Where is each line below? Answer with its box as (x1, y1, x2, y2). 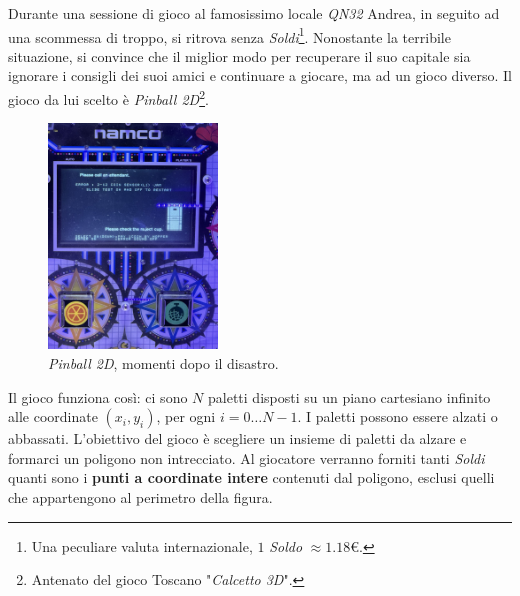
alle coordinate (8, 406, 98, 427)
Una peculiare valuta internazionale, (31, 535, 253, 556)
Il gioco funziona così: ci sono (8, 386, 188, 407)
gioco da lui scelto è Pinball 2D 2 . (8, 86, 209, 109)
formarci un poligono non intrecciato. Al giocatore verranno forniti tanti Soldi (8, 447, 485, 468)
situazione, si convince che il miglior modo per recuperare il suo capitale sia (8, 45, 471, 66)
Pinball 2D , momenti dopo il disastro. (48, 353, 279, 373)
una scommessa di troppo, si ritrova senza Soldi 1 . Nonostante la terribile (8, 23, 451, 47)
